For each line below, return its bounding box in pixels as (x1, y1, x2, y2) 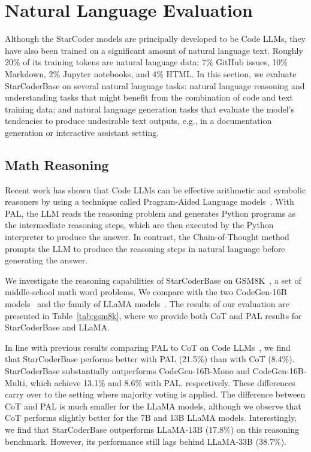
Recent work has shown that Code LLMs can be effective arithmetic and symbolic (5, 183, 306, 196)
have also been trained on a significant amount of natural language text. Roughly (5, 44, 303, 56)
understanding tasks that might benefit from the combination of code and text (5, 91, 294, 104)
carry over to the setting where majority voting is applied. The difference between (5, 388, 306, 401)
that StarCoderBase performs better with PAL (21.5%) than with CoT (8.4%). (5, 353, 295, 365)
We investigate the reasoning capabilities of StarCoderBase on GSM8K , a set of (5, 274, 301, 286)
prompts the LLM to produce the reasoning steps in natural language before (5, 242, 285, 254)
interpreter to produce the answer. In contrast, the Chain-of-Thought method (5, 230, 289, 243)
